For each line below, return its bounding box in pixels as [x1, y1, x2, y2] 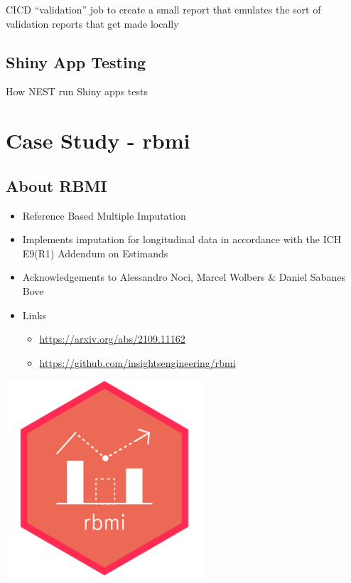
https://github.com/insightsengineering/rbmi [39, 355, 236, 370]
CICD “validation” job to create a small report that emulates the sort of [6, 2, 321, 16]
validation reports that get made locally [6, 16, 179, 31]
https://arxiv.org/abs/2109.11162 [39, 331, 185, 346]
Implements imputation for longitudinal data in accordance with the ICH [22, 232, 342, 247]
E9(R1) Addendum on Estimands [22, 245, 168, 260]
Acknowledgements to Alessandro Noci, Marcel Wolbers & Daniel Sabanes [22, 269, 345, 284]
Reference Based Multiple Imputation [22, 208, 186, 223]
